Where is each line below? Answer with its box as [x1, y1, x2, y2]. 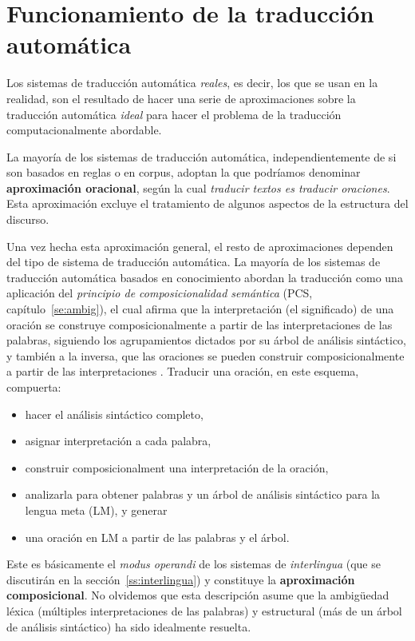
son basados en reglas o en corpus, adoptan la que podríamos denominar [6, 164, 361, 181]
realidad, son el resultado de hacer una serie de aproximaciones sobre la [6, 90, 356, 106]
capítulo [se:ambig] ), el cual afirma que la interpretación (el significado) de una [6, 301, 394, 317]
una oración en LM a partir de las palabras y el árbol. [25, 528, 290, 545]
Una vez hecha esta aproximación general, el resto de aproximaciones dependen [6, 237, 393, 254]
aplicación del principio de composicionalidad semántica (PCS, [6, 285, 313, 301]
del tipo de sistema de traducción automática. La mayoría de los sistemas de [6, 253, 381, 270]
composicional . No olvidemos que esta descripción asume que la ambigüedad [6, 587, 389, 603]
